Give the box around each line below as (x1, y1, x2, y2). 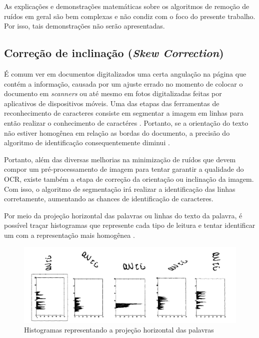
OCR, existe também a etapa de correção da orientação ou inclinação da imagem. (4, 173, 254, 184)
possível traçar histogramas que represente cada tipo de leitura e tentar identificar (4, 220, 255, 230)
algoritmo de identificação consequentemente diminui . (4, 137, 170, 148)
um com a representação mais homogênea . (4, 229, 135, 240)
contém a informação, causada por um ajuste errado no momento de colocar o (4, 78, 243, 89)
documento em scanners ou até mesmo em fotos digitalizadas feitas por (4, 88, 222, 99)
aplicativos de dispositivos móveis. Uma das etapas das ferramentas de (4, 98, 219, 108)
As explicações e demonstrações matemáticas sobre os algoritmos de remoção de (4, 1, 249, 11)
